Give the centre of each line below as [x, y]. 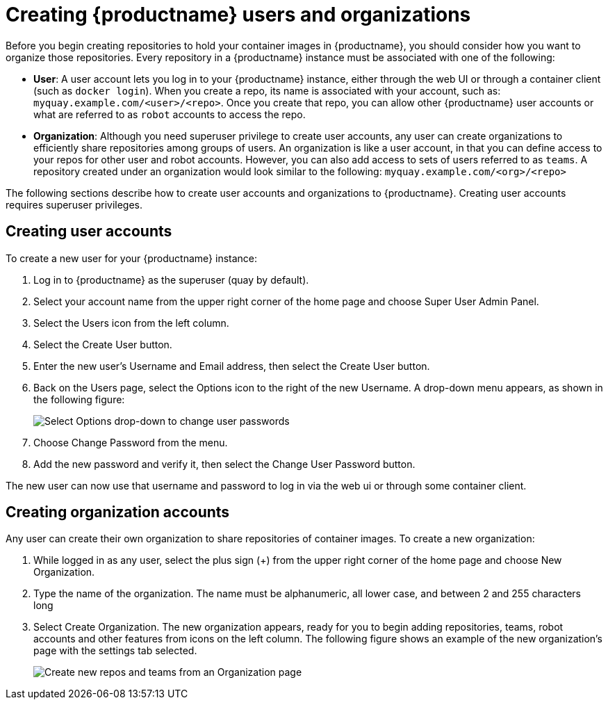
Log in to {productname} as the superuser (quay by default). [171, 279]
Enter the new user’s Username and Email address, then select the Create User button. [232, 366]
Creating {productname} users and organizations [238, 15]
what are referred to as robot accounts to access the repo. [170, 114]
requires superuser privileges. [74, 204]
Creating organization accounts [118, 512]
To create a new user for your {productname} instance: [132, 258]
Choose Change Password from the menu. [131, 442]
